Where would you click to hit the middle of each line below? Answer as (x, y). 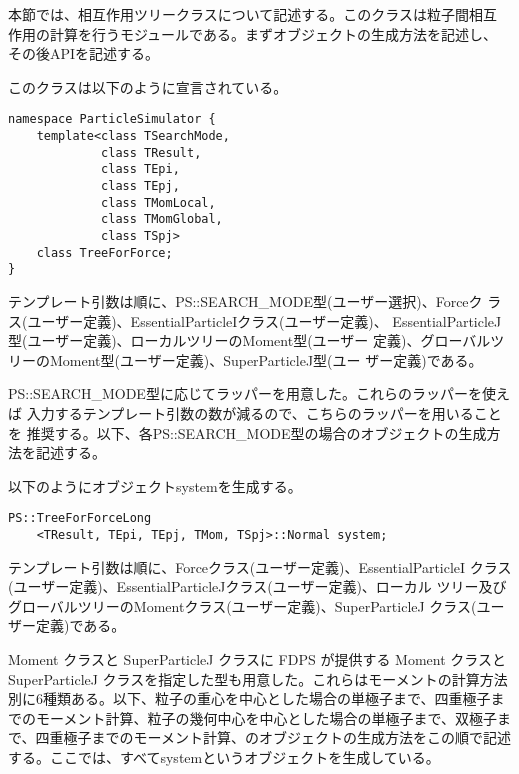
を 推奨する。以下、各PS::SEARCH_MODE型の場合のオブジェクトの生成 (247, 432)
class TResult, (151, 152)
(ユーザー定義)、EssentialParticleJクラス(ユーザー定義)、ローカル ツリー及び (257, 586)
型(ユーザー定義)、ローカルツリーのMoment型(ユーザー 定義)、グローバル (249, 340)
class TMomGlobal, (162, 219)
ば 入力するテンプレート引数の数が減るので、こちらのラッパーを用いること (255, 412)
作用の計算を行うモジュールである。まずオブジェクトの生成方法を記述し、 (252, 33)
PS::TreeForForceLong (80, 518)
